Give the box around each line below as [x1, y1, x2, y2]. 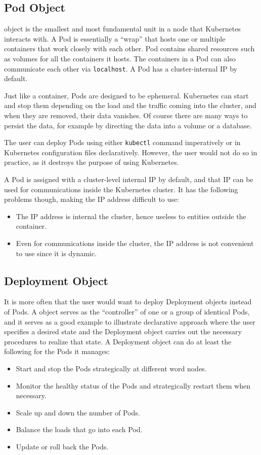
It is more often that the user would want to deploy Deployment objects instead [4, 296, 252, 307]
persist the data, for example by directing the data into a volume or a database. [4, 120, 252, 130]
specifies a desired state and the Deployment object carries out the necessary [4, 326, 242, 337]
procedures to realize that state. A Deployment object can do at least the [4, 336, 232, 346]
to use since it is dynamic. [16, 248, 97, 258]
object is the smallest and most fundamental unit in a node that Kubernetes [4, 23, 241, 34]
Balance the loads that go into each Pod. [16, 424, 143, 435]
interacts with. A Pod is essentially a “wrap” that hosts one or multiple [4, 33, 226, 44]
